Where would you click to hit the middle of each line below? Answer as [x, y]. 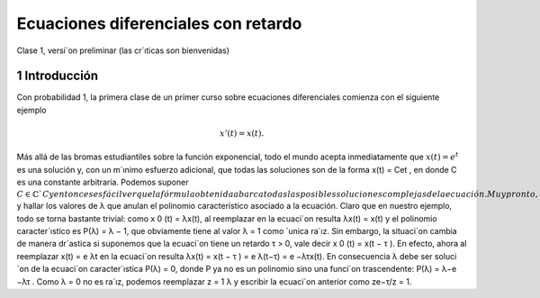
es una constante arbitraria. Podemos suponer [103, 182]
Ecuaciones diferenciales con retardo [159, 23]
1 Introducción [58, 76]
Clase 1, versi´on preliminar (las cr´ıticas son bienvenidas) [123, 50]
